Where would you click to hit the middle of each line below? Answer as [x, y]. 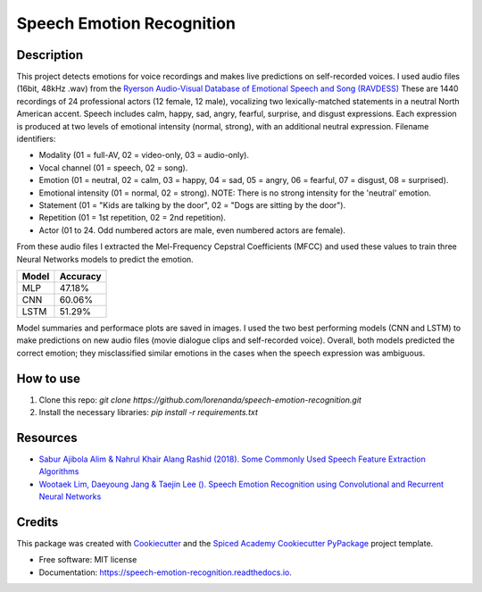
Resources [47, 438]
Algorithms [59, 471]
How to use [48, 378]
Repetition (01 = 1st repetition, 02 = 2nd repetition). [133, 218]
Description [50, 55]
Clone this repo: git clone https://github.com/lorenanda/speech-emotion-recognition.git [200, 400]
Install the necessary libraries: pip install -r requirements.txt [148, 412]
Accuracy [80, 276]
